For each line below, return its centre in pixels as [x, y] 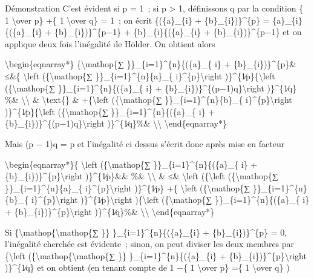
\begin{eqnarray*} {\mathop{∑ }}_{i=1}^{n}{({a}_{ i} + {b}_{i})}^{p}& [151, 64]
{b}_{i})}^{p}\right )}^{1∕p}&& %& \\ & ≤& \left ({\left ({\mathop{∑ [142, 176]
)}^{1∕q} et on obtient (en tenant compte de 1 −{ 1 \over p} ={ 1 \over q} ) [147, 267]
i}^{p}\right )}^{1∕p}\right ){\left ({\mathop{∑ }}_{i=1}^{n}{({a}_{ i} [170, 200]
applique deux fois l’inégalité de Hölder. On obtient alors [110, 43]
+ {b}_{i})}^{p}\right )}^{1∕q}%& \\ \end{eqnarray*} [110, 211]
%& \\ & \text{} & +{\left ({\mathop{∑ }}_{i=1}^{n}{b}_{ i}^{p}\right [149, 100]
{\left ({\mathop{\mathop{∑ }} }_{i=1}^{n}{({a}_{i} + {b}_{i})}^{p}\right [156, 255]
